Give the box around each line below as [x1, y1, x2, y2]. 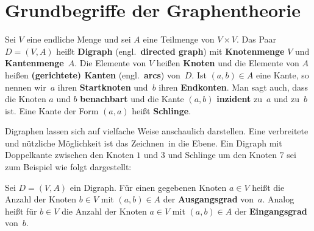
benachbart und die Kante [80, 92, 184, 105]
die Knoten [5, 92, 46, 105]
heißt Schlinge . [132, 104, 191, 117]
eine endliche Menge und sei [26, 33, 131, 46]
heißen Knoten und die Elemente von [156, 57, 299, 69]
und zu [274, 92, 300, 105]
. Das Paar [237, 33, 277, 46]
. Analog [262, 193, 294, 205]
